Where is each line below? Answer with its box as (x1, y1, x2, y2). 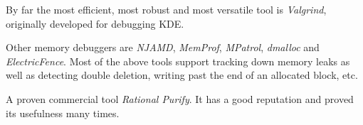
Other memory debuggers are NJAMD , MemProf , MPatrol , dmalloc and (6, 40, 320, 55)
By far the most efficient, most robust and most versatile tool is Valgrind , (6, 2, 327, 16)
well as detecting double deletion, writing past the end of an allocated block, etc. (6, 67, 358, 82)
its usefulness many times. (6, 105, 120, 120)
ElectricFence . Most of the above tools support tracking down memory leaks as (6, 53, 350, 68)
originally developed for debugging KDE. (6, 16, 184, 31)
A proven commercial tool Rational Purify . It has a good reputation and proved (6, 91, 354, 106)
